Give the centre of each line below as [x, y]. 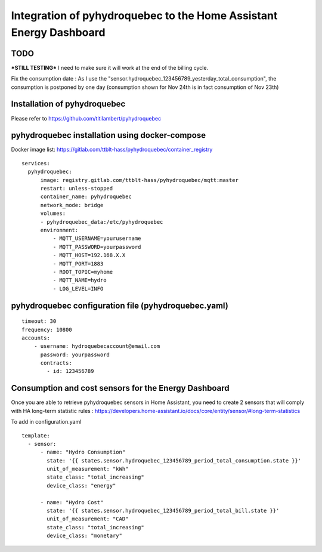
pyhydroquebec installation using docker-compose [108, 135]
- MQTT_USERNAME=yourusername [97, 238]
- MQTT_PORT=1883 [78, 263]
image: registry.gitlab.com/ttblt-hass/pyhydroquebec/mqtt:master [139, 180]
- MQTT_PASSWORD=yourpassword [97, 247]
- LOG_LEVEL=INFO [78, 289]
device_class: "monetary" [84, 536]
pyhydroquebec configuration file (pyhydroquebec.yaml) [120, 305]
